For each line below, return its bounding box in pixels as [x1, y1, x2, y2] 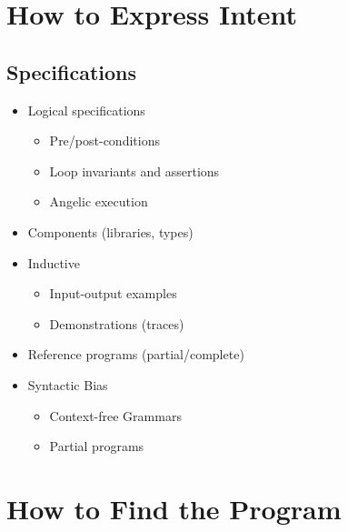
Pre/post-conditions [49, 131, 160, 150]
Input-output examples [49, 284, 177, 303]
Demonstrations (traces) [49, 314, 184, 333]
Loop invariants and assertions [49, 161, 220, 180]
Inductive [27, 253, 80, 272]
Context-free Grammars [49, 406, 182, 425]
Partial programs [49, 437, 144, 456]
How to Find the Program [6, 489, 342, 527]
